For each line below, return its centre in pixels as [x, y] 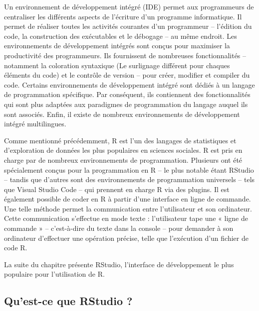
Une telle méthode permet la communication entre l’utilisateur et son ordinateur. [128, 208]
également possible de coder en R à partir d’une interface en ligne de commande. [128, 199]
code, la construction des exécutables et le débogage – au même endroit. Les [121, 36]
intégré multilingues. [35, 124]
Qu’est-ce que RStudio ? [68, 301]
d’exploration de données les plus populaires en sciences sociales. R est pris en [123, 150]
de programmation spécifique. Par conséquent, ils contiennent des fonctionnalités [127, 94]
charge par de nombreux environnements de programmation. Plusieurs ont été [123, 159]
